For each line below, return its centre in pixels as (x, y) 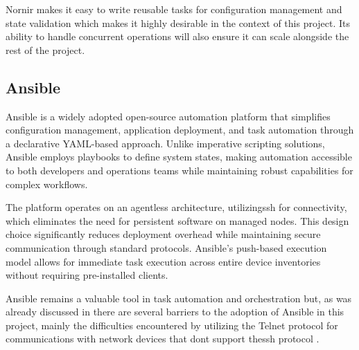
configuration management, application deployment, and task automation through (180, 130)
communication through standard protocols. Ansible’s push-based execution (166, 247)
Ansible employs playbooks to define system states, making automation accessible (179, 157)
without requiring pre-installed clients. (87, 275)
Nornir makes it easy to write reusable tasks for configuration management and (174, 9)
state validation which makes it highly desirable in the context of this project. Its (178, 22)
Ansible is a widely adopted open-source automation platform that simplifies (168, 116)
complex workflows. (47, 184)
